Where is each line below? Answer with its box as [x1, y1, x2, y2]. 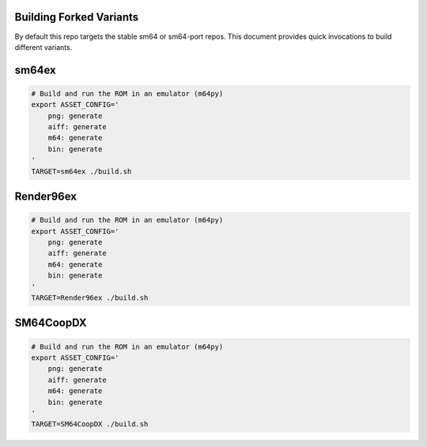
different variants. [14, 42, 73, 52]
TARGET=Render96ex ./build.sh [31, 293, 149, 302]
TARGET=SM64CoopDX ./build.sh [31, 420, 149, 429]
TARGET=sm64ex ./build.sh [31, 166, 132, 176]
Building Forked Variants [14, 10, 139, 24]
